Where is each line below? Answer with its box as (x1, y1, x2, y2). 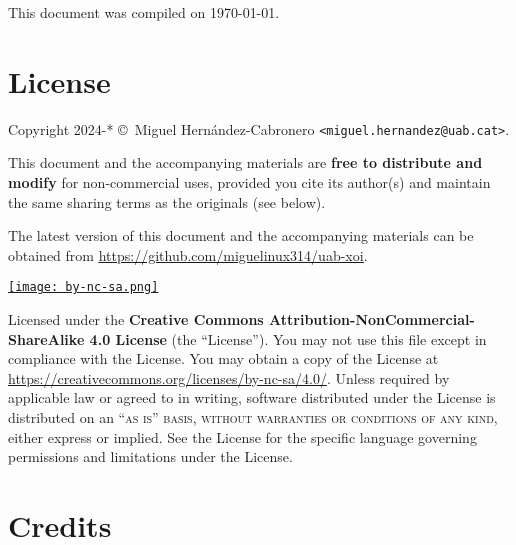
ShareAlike (8, 328, 85, 349)
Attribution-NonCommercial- (269, 309, 475, 329)
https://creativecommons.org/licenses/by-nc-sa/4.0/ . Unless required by (8, 367, 450, 388)
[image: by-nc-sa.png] (8, 280, 159, 295)
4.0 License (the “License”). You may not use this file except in (89, 328, 487, 349)
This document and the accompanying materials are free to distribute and (8, 152, 483, 173)
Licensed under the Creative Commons (8, 309, 264, 329)
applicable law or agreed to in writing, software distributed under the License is (8, 387, 496, 408)
